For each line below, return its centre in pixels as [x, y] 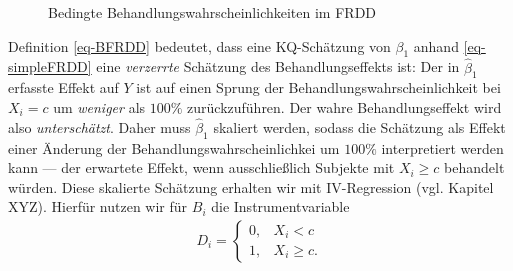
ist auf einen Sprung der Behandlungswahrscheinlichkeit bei [318, 87]
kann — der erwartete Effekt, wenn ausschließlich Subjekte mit [201, 167]
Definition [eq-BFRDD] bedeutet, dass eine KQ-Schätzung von [199, 45]
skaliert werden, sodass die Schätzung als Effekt [359, 126]
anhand [436, 45]
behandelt [474, 167]
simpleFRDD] [50, 66]
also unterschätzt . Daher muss [99, 126]
